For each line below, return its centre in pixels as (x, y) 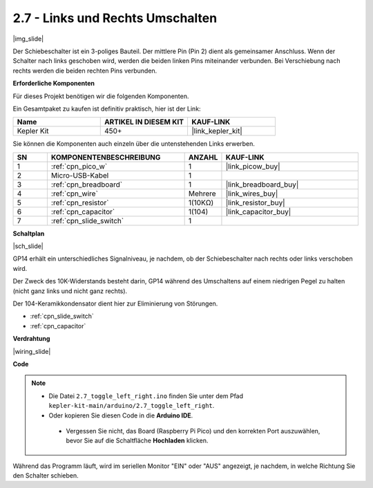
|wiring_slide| (32, 351)
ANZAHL (203, 157)
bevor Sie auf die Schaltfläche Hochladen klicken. (137, 441)
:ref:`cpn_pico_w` (79, 166)
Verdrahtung (31, 339)
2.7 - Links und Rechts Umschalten (115, 18)
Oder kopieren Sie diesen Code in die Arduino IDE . (121, 415)
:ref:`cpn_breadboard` (87, 185)
